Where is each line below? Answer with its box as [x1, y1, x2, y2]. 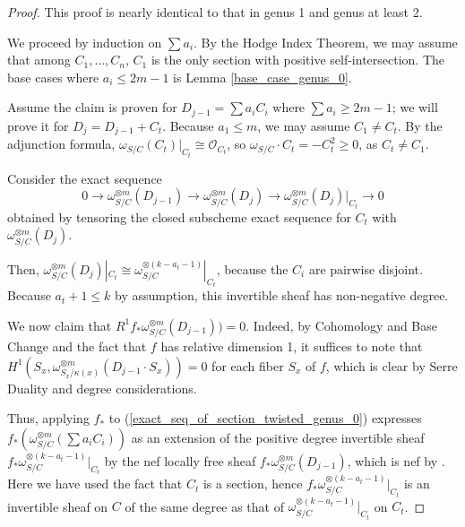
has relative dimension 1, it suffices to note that [160, 337, 423, 356]
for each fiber [211, 356, 284, 375]
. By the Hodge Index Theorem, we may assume [194, 32, 458, 51]
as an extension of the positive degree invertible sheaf [131, 428, 425, 446]
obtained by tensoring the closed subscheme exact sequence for [7, 207, 351, 226]
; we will [392, 98, 438, 117]
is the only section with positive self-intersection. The [151, 50, 445, 69]
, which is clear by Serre [325, 356, 458, 375]
